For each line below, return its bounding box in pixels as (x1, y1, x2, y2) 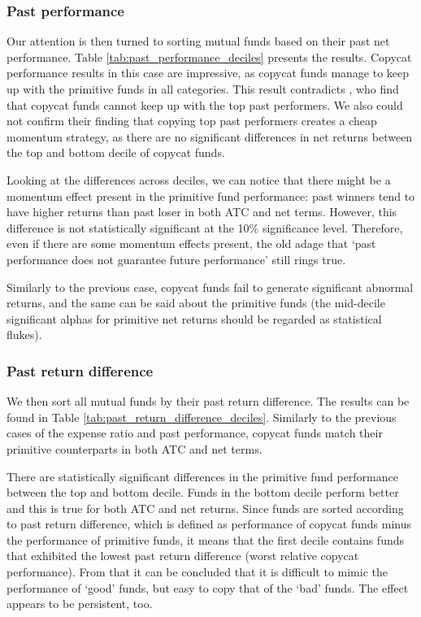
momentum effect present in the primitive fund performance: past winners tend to (7, 187, 415, 204)
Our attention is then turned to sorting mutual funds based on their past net (7, 33, 390, 50)
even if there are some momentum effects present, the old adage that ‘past (7, 235, 376, 252)
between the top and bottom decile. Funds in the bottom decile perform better (7, 484, 399, 501)
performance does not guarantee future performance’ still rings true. (7, 250, 346, 267)
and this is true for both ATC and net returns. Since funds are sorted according (7, 499, 404, 516)
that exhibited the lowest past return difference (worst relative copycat (7, 547, 359, 564)
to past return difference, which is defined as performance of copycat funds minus (7, 515, 411, 532)
